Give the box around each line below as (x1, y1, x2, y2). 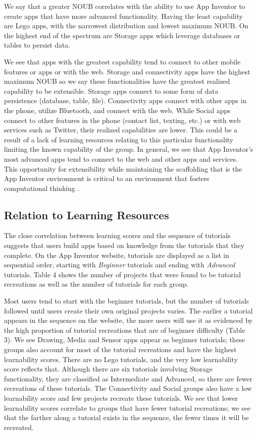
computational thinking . (4, 183, 80, 193)
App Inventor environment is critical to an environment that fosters (4, 173, 209, 184)
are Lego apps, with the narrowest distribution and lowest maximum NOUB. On (4, 20, 249, 31)
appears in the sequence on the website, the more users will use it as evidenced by (4, 315, 253, 325)
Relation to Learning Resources (4, 207, 169, 222)
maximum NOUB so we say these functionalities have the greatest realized (4, 76, 230, 86)
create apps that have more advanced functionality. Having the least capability (4, 10, 243, 21)
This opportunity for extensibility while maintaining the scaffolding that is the (4, 163, 242, 174)
